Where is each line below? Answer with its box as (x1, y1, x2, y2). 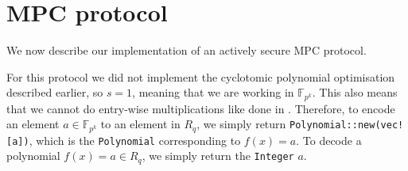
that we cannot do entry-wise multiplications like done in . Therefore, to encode (6, 100, 395, 116)
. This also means (312, 84, 398, 101)
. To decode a (296, 131, 362, 148)
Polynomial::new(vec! (289, 120, 404, 131)
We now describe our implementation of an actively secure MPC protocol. (6, 42, 367, 59)
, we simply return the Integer (142, 147, 294, 164)
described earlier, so (6, 84, 103, 101)
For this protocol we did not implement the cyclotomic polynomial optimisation (6, 68, 395, 85)
